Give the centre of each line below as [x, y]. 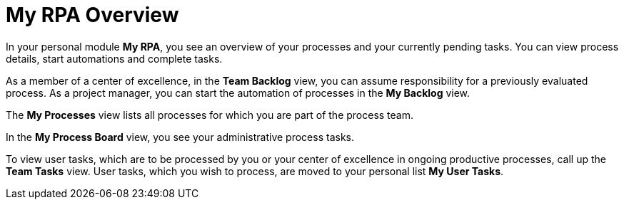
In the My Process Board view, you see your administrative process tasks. [180, 137]
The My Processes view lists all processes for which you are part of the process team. [210, 115]
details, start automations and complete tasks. [114, 58]
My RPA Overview [92, 15]
